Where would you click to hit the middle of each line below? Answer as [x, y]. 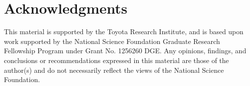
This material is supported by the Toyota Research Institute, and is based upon [124, 32]
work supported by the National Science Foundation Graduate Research [112, 41]
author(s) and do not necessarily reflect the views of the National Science [114, 70]
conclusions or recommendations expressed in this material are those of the [116, 60]
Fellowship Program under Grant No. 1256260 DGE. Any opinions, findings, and [125, 51]
